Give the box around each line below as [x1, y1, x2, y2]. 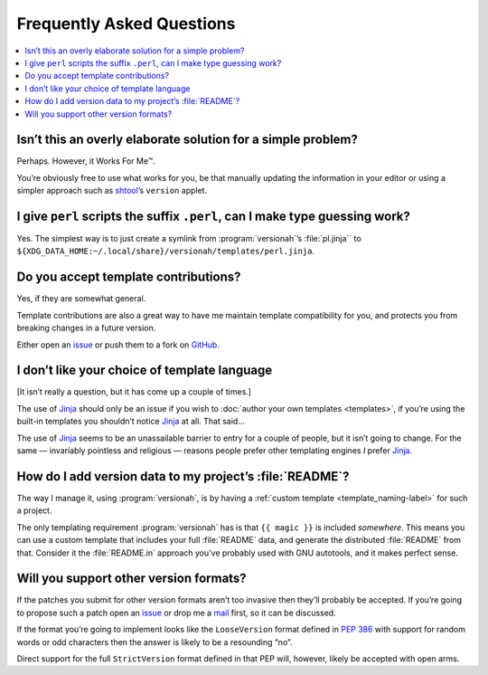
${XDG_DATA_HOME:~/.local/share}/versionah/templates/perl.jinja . [16, 245, 315, 257]
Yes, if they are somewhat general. [16, 293, 146, 304]
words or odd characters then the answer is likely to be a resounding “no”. [16, 636, 293, 647]
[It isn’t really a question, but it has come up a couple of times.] [16, 386, 252, 397]
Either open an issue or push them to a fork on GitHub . [16, 339, 221, 350]
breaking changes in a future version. [16, 322, 156, 334]
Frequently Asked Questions [16, 14, 236, 33]
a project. [16, 505, 52, 516]
